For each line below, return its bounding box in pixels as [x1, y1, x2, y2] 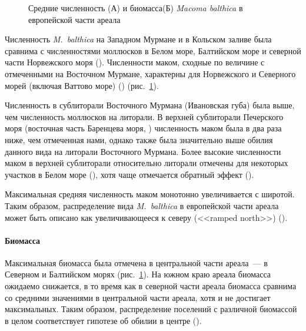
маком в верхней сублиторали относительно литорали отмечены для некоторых [5, 157, 288, 169]
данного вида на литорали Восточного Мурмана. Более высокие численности [5, 145, 281, 157]
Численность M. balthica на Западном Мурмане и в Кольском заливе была [5, 33, 272, 45]
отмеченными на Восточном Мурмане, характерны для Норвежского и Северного [5, 67, 296, 80]
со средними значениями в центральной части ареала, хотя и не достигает [5, 291, 271, 303]
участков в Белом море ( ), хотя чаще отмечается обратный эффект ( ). [5, 168, 254, 180]
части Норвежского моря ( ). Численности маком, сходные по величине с [5, 56, 265, 68]
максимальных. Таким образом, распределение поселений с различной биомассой [5, 303, 297, 315]
